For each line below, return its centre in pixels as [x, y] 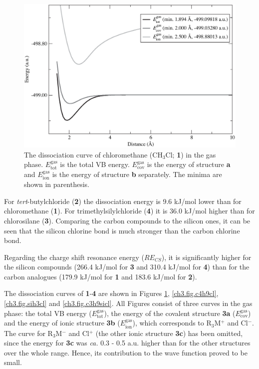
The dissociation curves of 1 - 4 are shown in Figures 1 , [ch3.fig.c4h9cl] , [111, 293]
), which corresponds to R [172, 323]
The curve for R [28, 333]
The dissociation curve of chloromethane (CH [93, 154]
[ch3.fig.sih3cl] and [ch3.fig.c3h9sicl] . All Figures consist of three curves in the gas [128, 303]
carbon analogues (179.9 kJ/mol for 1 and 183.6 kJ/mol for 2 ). [101, 276]
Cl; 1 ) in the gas [191, 154]
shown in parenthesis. [57, 184]
